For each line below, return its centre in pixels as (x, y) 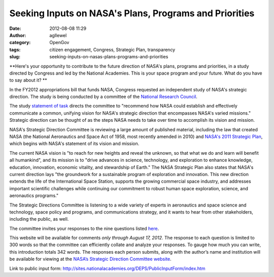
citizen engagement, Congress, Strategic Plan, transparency (112, 49)
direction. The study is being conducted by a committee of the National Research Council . (104, 97)
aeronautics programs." (34, 196)
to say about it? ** (28, 80)
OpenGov (59, 43)
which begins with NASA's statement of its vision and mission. (74, 144)
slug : (15, 57)
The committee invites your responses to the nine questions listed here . (84, 228)
